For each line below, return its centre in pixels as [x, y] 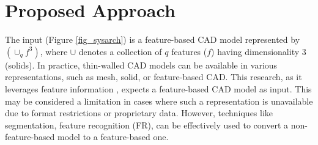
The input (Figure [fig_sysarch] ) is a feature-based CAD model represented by [153, 39]
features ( [189, 51]
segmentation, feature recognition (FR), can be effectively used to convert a [147, 125]
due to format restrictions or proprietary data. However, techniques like [139, 113]
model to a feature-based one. [113, 137]
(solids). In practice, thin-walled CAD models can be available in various [141, 65]
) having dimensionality [255, 51]
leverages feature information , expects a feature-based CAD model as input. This [158, 88]
